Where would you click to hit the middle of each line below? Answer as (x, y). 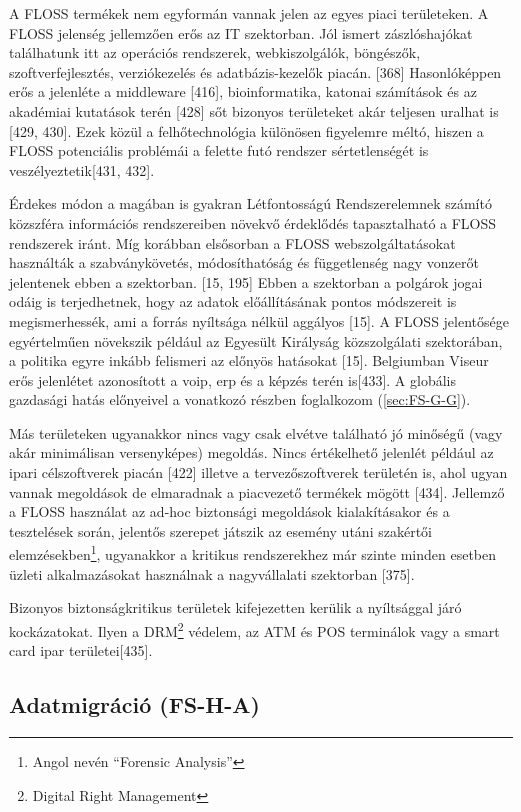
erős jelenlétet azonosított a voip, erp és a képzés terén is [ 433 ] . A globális (233, 379)
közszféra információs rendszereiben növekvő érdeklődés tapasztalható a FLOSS (253, 222)
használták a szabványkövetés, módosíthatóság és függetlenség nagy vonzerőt (244, 262)
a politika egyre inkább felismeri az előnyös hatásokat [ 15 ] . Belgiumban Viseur (249, 360)
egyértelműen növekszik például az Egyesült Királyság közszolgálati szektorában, (256, 340)
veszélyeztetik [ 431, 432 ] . (82, 169)
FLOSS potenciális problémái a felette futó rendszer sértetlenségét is (219, 150)
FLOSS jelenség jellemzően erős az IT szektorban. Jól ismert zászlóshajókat (241, 32)
